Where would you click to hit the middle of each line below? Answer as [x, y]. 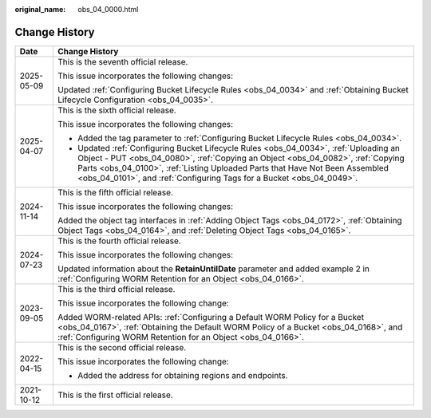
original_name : [40, 9]
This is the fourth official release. [119, 241]
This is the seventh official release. [123, 61]
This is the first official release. [115, 395]
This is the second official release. [122, 347]
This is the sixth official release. [117, 110]
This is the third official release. [116, 289]
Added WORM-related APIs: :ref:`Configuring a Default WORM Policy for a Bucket [211, 317]
